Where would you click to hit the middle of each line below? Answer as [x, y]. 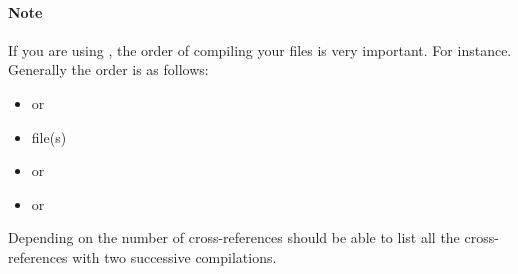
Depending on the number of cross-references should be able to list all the [234, 237]
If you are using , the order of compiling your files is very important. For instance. [260, 49]
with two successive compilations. [174, 256]
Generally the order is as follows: [108, 69]
